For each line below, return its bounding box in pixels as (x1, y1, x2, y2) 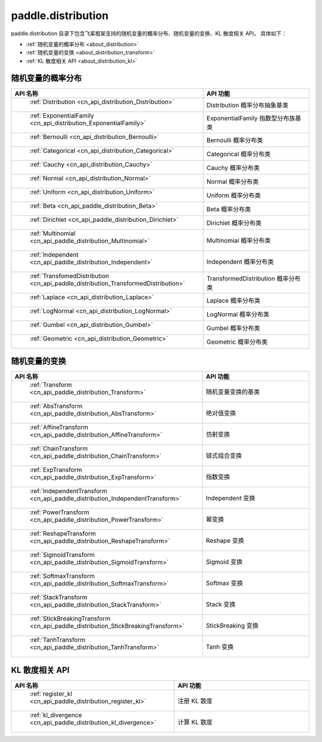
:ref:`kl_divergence (29, 710, 82, 719)
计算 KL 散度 (178, 718, 213, 726)
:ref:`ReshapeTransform (29, 530, 96, 538)
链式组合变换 (206, 452, 242, 460)
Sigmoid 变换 (206, 558, 243, 566)
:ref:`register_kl (29, 690, 73, 698)
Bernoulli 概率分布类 (206, 136, 264, 144)
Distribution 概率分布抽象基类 (206, 101, 289, 109)
